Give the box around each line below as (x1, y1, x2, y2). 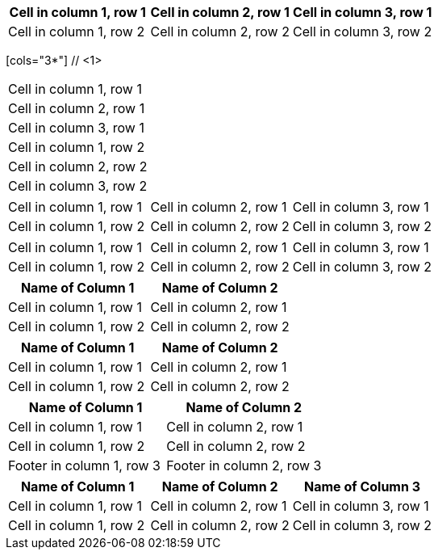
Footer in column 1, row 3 (8, 457, 161, 474)
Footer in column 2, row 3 (166, 457, 322, 474)
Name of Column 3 (304, 478, 421, 495)
